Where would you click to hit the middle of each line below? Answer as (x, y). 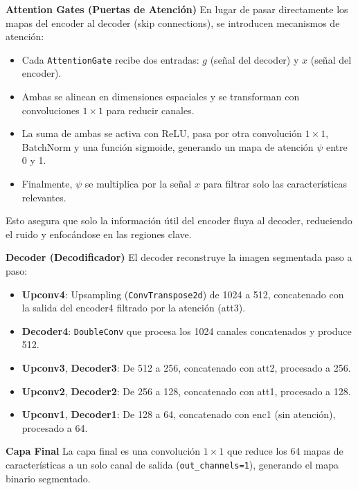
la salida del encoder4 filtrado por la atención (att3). (134, 308)
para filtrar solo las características (275, 183)
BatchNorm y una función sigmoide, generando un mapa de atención (168, 146)
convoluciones (51, 110)
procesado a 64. (55, 427)
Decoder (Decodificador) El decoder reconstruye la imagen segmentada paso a (179, 257)
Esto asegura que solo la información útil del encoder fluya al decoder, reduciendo (179, 220)
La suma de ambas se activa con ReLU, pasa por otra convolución (162, 133)
